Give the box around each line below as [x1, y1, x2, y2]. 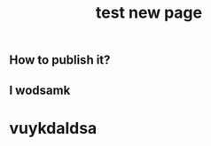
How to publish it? [9, 52, 111, 68]
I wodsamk [9, 82, 71, 97]
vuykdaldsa [9, 118, 98, 138]
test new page [96, 3, 202, 23]
